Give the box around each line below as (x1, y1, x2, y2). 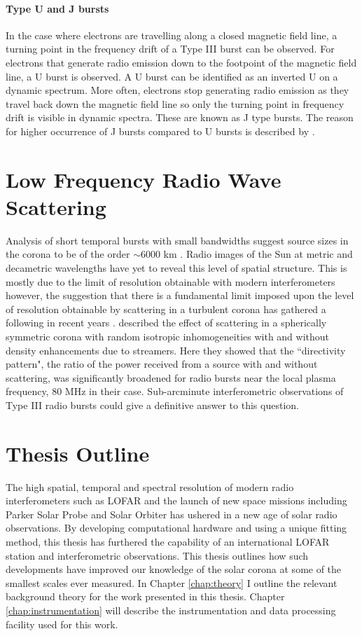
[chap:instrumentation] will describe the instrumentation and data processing (6, 603, 336, 618)
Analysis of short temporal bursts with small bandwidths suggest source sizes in (6, 233, 349, 247)
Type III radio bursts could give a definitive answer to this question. (6, 397, 299, 412)
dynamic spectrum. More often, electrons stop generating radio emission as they (6, 83, 349, 97)
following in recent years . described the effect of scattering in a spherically (6, 315, 327, 330)
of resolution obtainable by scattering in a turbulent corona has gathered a (6, 301, 326, 316)
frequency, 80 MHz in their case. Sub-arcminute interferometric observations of (6, 384, 344, 399)
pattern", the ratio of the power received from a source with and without (6, 357, 318, 371)
